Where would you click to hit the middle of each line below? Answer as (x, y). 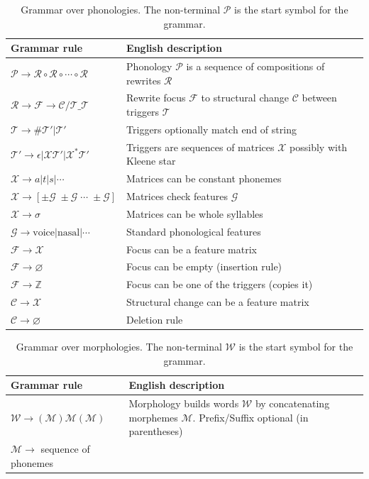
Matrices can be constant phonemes (204, 178)
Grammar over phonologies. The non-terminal (121, 9)
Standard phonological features (194, 231)
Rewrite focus (156, 98)
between (319, 98)
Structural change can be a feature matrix (218, 302)
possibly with (319, 147)
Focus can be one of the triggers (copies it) (220, 284)
